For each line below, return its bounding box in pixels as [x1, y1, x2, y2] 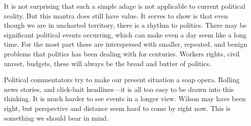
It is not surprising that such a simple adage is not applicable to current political [4, 1, 246, 11]
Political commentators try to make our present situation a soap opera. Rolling [4, 74, 240, 85]
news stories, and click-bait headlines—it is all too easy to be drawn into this [4, 84, 234, 94]
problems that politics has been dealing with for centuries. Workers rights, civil [4, 48, 240, 58]
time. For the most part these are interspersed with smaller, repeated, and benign [4, 39, 248, 49]
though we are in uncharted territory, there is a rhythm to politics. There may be [4, 20, 247, 30]
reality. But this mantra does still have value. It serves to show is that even [4, 10, 228, 20]
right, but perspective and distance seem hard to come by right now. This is [4, 103, 231, 113]
